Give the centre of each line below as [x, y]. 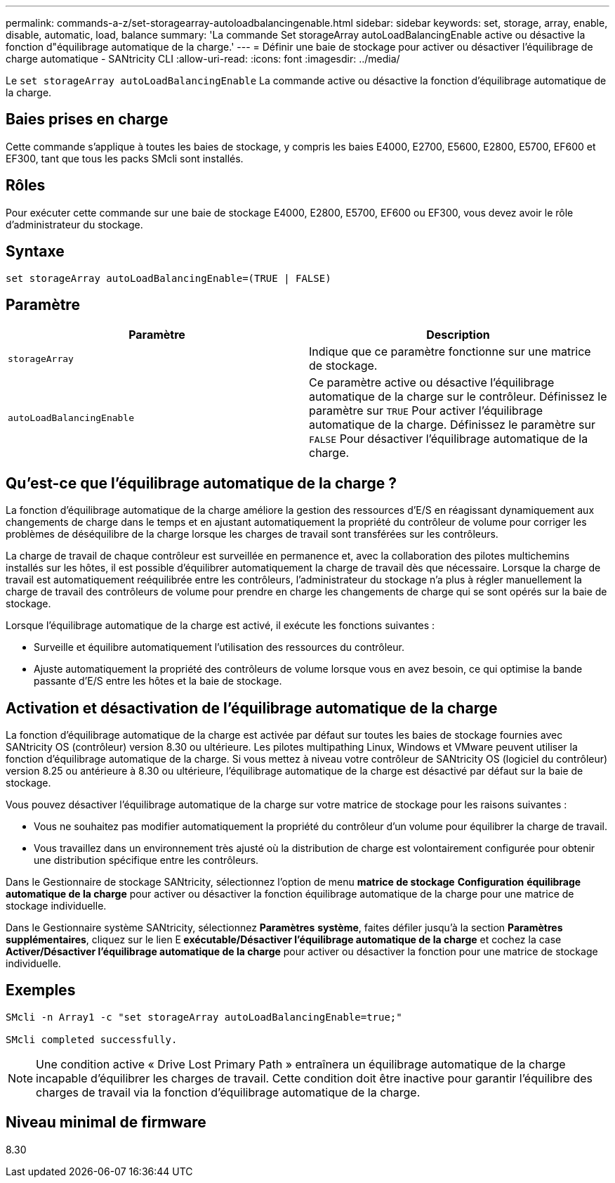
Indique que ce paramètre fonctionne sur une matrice [450, 352]
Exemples [41, 990]
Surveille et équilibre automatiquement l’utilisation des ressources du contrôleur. [219, 647]
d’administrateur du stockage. [74, 224]
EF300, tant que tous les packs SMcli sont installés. [125, 158]
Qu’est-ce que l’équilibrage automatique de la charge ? [201, 483]
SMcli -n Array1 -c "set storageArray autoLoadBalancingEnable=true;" [204, 1017]
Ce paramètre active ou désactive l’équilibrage [432, 383]
